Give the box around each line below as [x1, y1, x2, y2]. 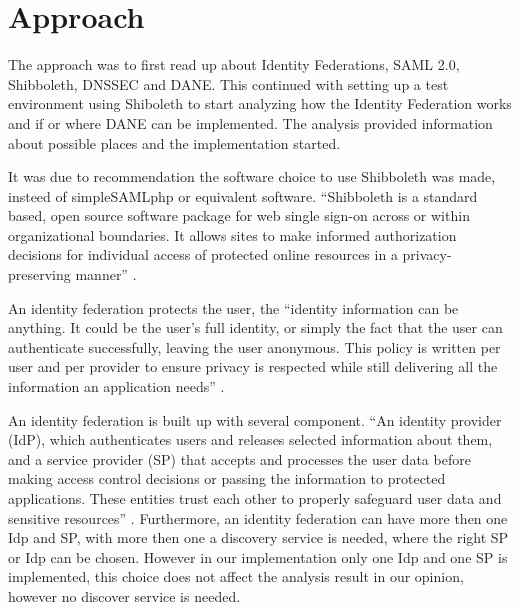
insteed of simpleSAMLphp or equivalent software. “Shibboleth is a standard [8, 185, 478, 206]
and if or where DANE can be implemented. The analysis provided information [8, 112, 493, 133]
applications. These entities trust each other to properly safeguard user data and [8, 488, 502, 508]
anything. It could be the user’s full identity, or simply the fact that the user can [8, 317, 503, 338]
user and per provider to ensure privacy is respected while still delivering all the [8, 356, 498, 377]
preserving [8, 264, 71, 285]
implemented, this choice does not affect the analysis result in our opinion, [8, 566, 464, 587]
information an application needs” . [8, 376, 225, 397]
